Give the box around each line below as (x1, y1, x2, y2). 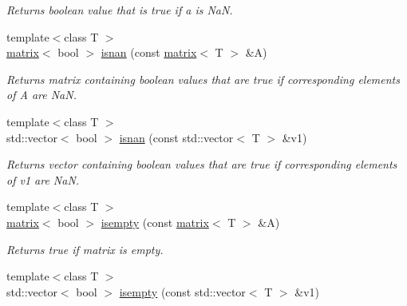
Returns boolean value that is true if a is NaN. (6, 2, 233, 18)
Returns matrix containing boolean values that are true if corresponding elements (6, 70, 400, 87)
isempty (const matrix (101, 213, 209, 230)
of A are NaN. (6, 86, 77, 103)
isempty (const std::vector (119, 283, 246, 300)
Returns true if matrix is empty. (6, 240, 164, 257)
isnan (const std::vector (119, 129, 234, 145)
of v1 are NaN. (6, 171, 80, 188)
